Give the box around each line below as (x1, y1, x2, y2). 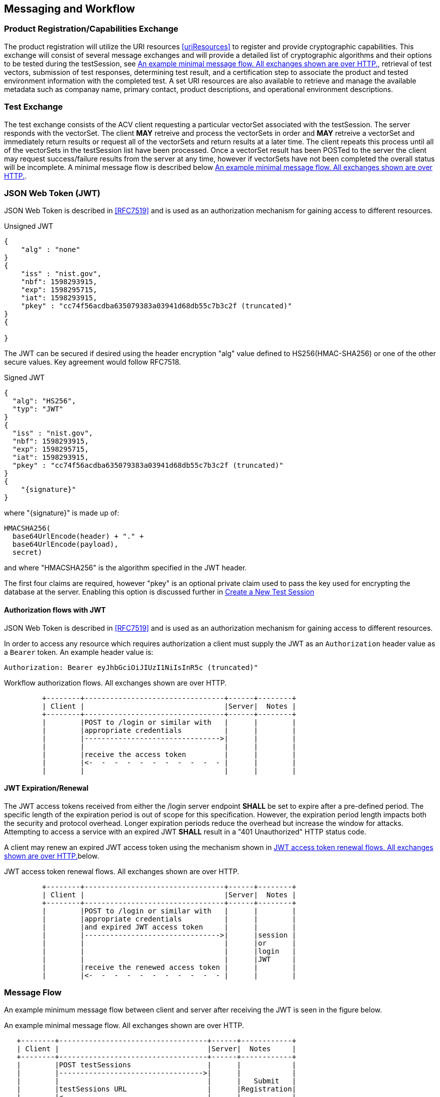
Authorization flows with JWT (4, 605, 106, 614)
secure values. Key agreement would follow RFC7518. (4, 358, 181, 367)
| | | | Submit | (17, 1077, 296, 1085)
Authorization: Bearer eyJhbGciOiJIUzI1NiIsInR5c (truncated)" (4, 663, 258, 671)
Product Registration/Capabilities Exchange (4, 24, 179, 34)
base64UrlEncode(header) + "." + (12, 532, 144, 541)
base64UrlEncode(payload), (12, 540, 119, 549)
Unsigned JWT (4, 222, 53, 231)
